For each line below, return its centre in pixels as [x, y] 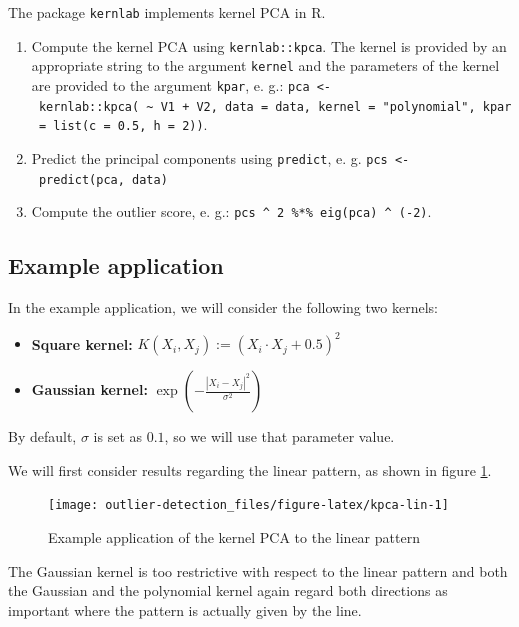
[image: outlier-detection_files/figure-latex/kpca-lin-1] [248, 505]
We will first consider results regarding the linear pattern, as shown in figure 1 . [250, 469]
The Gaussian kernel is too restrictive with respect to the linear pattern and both [258, 570]
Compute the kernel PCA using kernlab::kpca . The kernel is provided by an [269, 45]
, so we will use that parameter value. [279, 436]
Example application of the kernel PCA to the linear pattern [234, 537]
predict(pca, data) [103, 179]
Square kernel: [82, 343]
